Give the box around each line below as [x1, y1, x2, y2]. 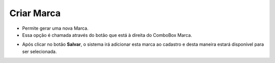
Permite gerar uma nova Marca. [22, 25, 89, 31]
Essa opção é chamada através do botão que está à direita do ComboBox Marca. [22, 32, 193, 38]
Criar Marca [9, 8, 61, 19]
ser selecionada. [22, 48, 57, 54]
